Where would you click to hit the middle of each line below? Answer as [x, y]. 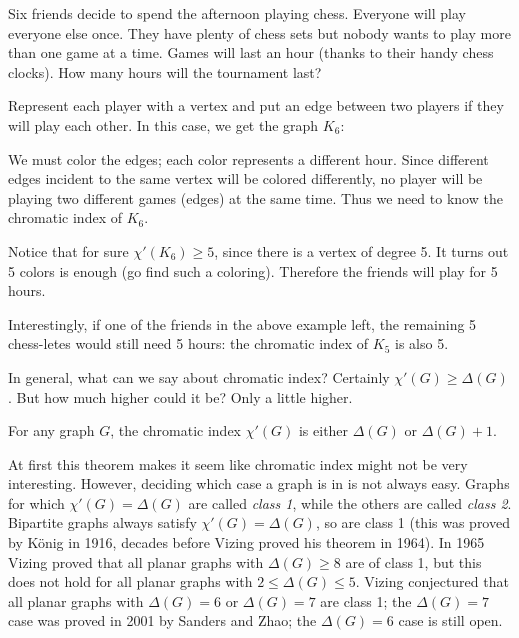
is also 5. [422, 343]
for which [36, 502]
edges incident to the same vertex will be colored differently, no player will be [245, 178]
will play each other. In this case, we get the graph [163, 124]
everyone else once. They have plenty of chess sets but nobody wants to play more [259, 32]
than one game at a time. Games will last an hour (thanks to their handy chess [251, 52]
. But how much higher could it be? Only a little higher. [180, 396]
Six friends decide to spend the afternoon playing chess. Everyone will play [237, 13]
